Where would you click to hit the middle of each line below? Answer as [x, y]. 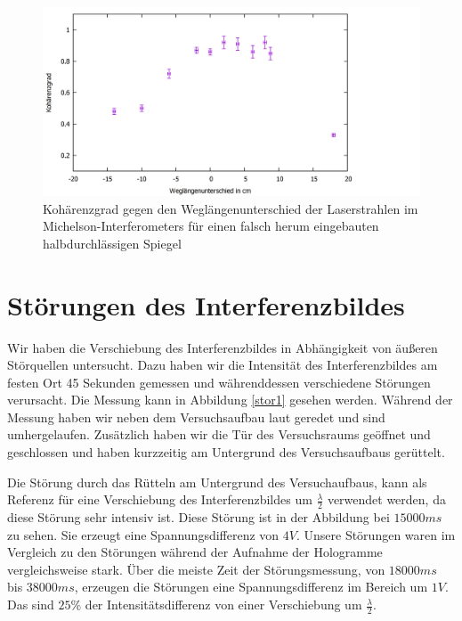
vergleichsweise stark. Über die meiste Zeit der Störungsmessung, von [196, 569]
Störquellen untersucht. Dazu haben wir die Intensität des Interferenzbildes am [223, 365]
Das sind [31, 605]
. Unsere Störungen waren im [376, 534]
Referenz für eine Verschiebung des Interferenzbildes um [160, 499]
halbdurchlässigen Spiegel [112, 243]
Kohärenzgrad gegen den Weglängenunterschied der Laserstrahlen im [231, 208]
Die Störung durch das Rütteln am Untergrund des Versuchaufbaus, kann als [217, 482]
